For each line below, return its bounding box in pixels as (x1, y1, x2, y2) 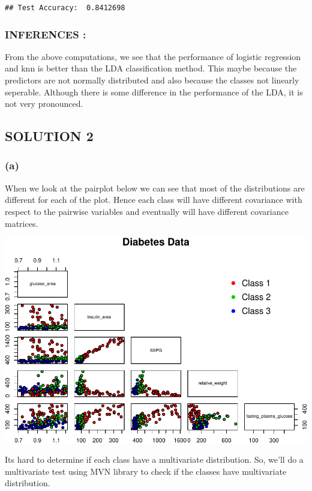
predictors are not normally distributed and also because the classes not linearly (5, 74, 299, 86)
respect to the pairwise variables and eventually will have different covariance (5, 205, 289, 217)
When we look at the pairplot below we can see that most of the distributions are (5, 181, 305, 194)
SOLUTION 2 (5, 127, 94, 145)
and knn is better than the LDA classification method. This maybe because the (5, 62, 297, 74)
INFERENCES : (5, 26, 86, 41)
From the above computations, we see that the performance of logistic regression (5, 50, 301, 62)
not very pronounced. (5, 97, 83, 110)
